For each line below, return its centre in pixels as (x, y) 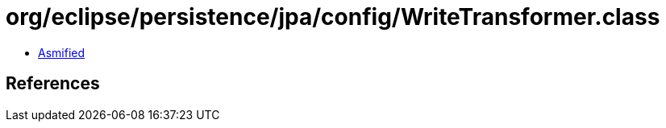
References (53, 84)
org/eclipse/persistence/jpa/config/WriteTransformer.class (333, 17)
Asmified (62, 52)
